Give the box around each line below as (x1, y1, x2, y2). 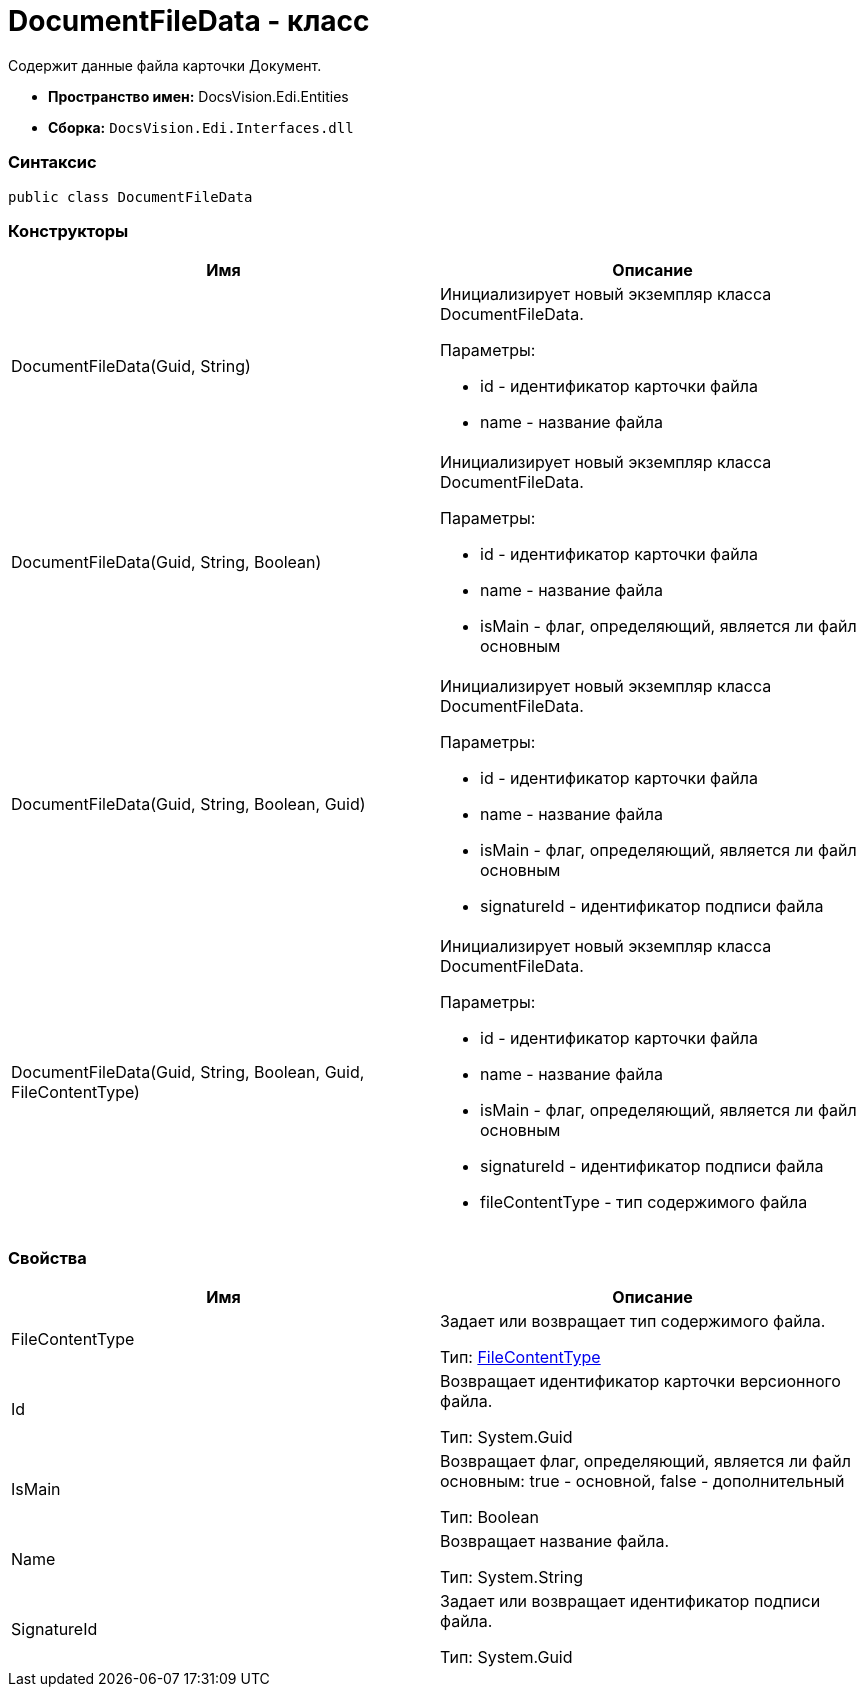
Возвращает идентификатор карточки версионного (440, 1371, 841, 1391)
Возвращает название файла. (440, 1531, 670, 1551)
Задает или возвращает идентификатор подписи (440, 1591, 821, 1611)
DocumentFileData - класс (8, 4, 370, 38)
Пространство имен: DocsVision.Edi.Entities (48, 87, 349, 105)
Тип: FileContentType (440, 1347, 601, 1367)
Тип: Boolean (440, 1507, 539, 1527)
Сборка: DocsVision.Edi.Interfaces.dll (48, 118, 354, 136)
